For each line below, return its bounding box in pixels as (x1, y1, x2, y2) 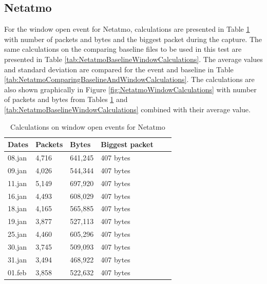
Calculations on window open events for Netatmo (10, 121, 165, 132)
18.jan (8, 203, 27, 214)
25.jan (8, 229, 27, 239)
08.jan (8, 152, 27, 163)
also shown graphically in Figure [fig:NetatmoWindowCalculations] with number (4, 84, 257, 94)
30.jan (8, 241, 27, 252)
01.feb (8, 267, 27, 277)
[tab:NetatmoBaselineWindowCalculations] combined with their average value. (4, 104, 251, 114)
